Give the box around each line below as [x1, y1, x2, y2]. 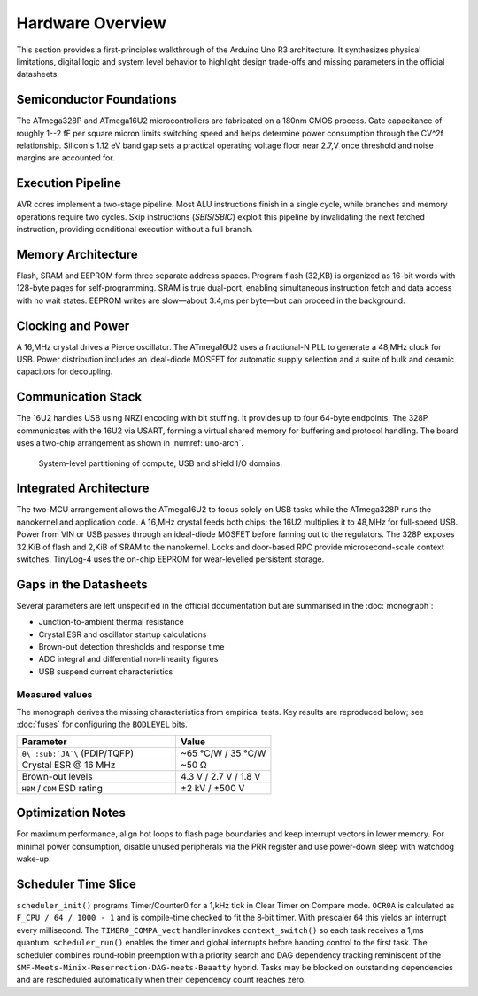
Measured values [16, 688, 93, 700]
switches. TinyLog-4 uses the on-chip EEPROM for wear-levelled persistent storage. [16, 554, 325, 564]
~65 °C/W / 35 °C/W [180, 747, 266, 759]
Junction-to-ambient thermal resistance [38, 617, 185, 627]
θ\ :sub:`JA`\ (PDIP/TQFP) [21, 747, 135, 759]
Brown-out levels [21, 770, 93, 782]
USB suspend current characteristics [38, 665, 173, 677]
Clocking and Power [16, 318, 130, 333]
